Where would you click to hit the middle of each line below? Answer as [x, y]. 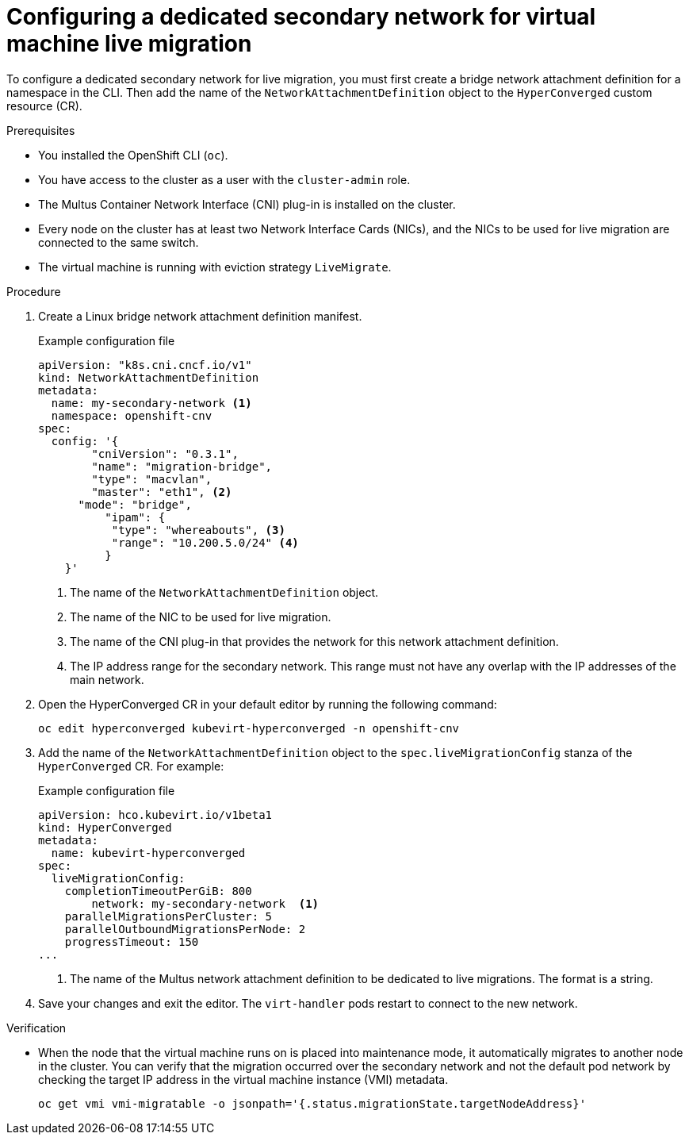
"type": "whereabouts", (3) [198, 530]
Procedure [34, 291]
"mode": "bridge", [135, 504]
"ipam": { [135, 517]
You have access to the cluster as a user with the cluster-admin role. [224, 179]
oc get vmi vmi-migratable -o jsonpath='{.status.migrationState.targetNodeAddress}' [312, 1103]
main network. [107, 679]
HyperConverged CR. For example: [131, 766]
